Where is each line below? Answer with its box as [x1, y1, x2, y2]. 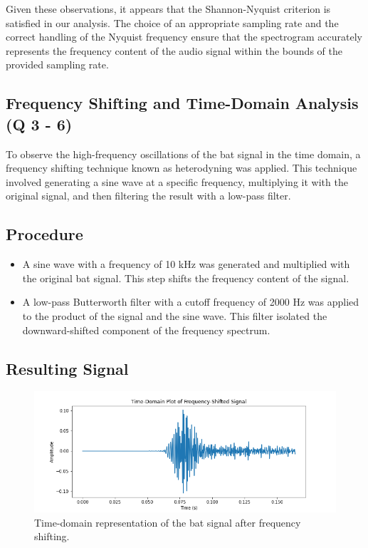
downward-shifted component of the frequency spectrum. [22, 322, 270, 337]
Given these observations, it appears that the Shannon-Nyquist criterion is [6, 1, 331, 16]
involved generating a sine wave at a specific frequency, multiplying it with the [6, 174, 348, 189]
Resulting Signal [6, 357, 129, 379]
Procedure [6, 223, 83, 245]
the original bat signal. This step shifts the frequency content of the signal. [22, 270, 349, 285]
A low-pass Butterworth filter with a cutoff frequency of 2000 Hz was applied [22, 294, 359, 309]
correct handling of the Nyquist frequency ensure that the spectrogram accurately [6, 29, 363, 44]
